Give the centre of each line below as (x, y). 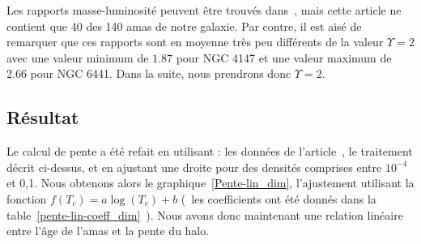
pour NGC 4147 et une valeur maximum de (284, 57)
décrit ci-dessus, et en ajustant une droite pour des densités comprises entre (194, 167)
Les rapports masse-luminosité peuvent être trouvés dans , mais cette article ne (204, 10)
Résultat (43, 117)
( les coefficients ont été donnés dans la (279, 198)
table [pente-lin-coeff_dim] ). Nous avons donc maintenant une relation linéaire (205, 214)
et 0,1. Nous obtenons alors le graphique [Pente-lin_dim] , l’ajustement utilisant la (210, 183)
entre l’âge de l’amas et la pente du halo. (108, 231)
